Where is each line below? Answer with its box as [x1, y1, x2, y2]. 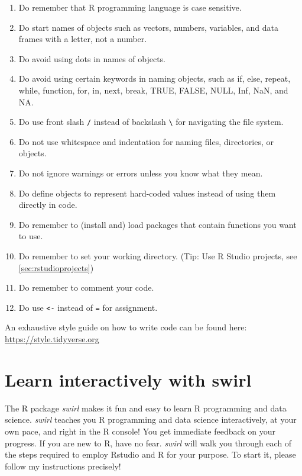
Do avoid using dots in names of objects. [18, 52, 166, 65]
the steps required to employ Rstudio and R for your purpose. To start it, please [5, 448, 296, 461]
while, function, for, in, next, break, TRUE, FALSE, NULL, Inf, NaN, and [18, 83, 288, 96]
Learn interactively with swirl [5, 367, 252, 391]
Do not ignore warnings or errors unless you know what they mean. [18, 167, 263, 179]
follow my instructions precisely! [5, 459, 121, 472]
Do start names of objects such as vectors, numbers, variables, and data [18, 21, 279, 33]
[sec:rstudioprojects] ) [18, 261, 94, 274]
